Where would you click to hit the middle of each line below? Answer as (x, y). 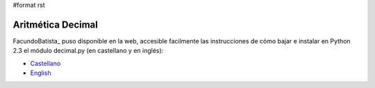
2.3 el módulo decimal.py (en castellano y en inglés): (88, 51)
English (41, 73)
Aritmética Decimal (56, 24)
